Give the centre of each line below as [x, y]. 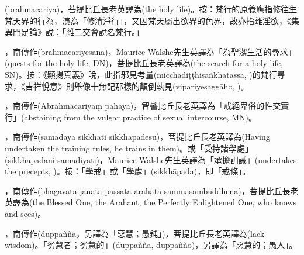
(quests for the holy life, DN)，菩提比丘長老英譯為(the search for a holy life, [144, 63]
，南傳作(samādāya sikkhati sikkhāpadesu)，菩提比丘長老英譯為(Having [137, 137]
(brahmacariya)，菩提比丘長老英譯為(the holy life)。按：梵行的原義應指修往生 [151, 9]
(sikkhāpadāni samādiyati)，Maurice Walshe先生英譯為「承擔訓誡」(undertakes [151, 159]
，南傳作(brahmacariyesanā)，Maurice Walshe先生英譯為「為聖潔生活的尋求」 [151, 51]
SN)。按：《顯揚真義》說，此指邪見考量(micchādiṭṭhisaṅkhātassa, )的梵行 [141, 74]
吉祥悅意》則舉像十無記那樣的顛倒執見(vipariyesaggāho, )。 [137, 86]
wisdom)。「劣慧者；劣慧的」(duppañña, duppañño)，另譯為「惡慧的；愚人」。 [151, 245]
